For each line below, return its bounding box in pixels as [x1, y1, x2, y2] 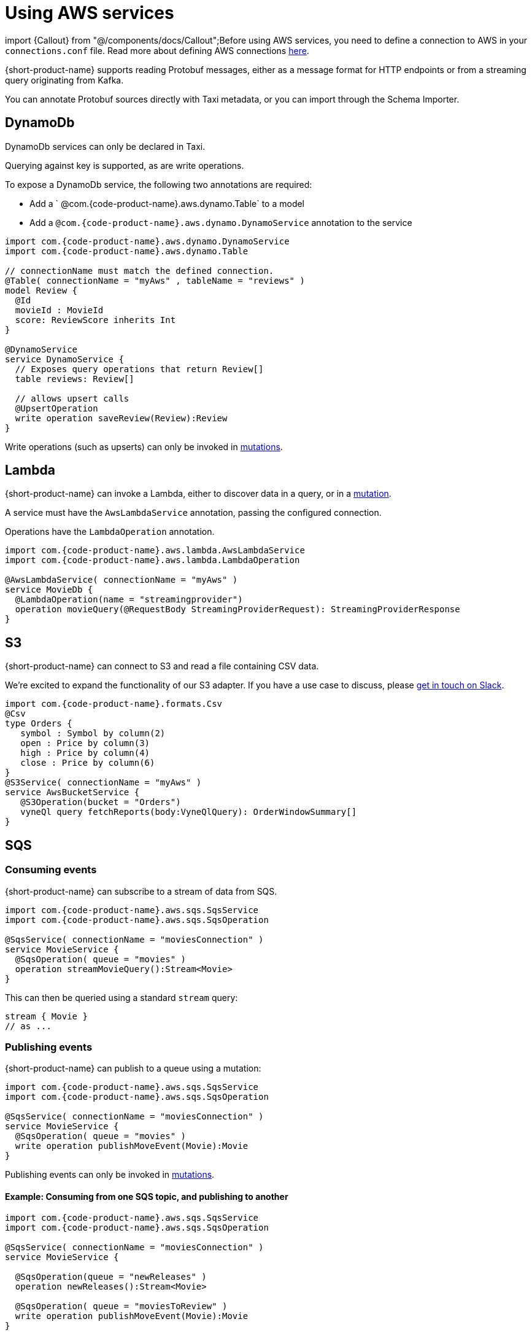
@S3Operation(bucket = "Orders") [20, 797, 181, 808]
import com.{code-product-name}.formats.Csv [5, 699, 223, 709]
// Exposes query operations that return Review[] [15, 364, 264, 374]
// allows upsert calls [15, 393, 129, 403]
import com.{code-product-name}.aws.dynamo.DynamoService [5, 236, 290, 246]
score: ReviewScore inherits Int [15, 314, 176, 325]
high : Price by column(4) [20, 748, 150, 758]
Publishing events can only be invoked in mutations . [5, 1169, 215, 1180]
